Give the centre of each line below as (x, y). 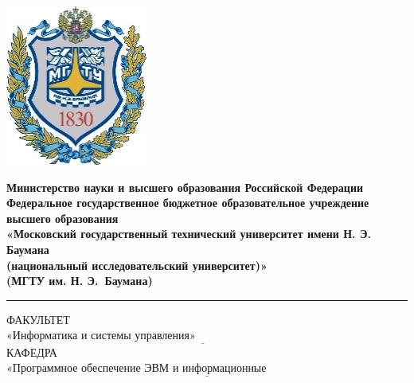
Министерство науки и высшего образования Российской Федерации (185, 187)
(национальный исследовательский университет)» (137, 265)
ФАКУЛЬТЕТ (38, 319)
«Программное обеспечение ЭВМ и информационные (137, 369)
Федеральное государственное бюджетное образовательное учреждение (188, 203)
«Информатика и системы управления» (101, 336)
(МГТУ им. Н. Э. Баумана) (80, 281)
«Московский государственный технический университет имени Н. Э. (189, 234)
